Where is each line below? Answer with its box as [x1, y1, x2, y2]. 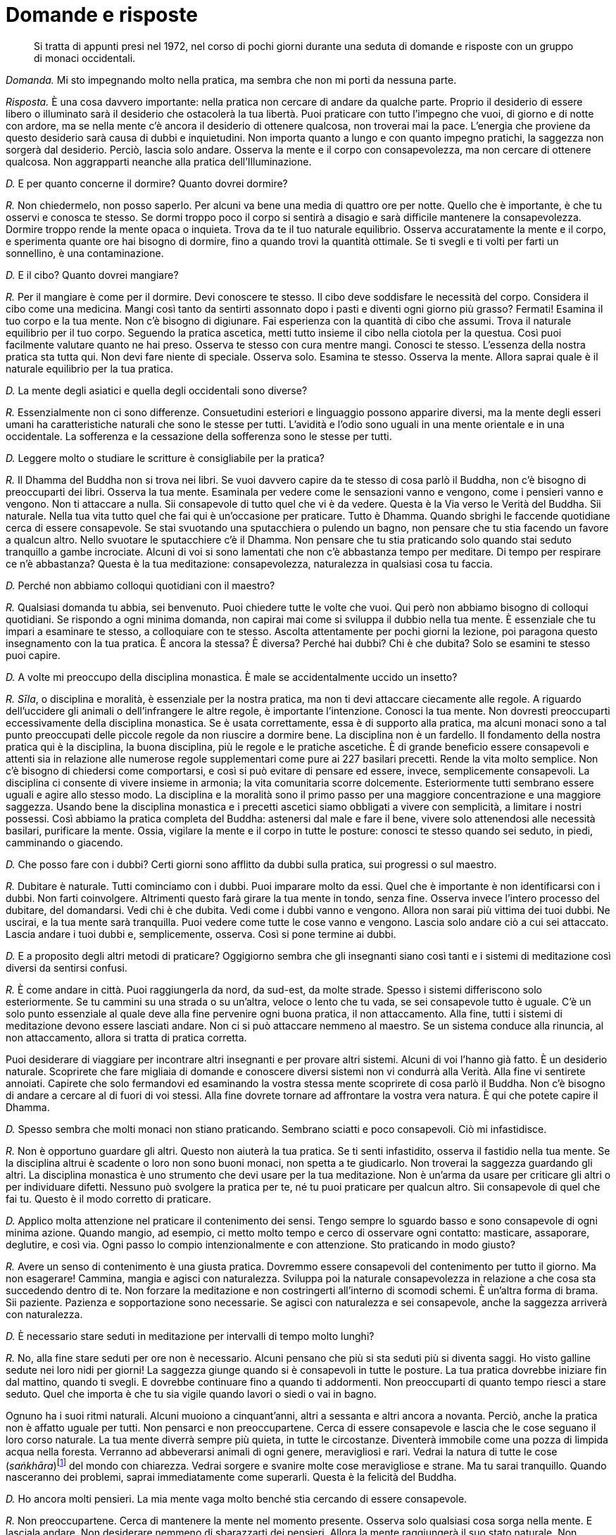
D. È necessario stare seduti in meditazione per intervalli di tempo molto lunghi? [6, 1329, 375, 1342]
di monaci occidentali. [34, 51, 136, 64]
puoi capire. [6, 649, 61, 661]
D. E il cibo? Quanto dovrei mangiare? [6, 268, 179, 281]
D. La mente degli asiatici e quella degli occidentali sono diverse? [6, 384, 308, 396]
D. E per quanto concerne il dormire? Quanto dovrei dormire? [6, 177, 288, 189]
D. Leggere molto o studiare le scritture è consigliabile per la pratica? [6, 451, 325, 464]
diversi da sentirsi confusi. [6, 961, 127, 974]
